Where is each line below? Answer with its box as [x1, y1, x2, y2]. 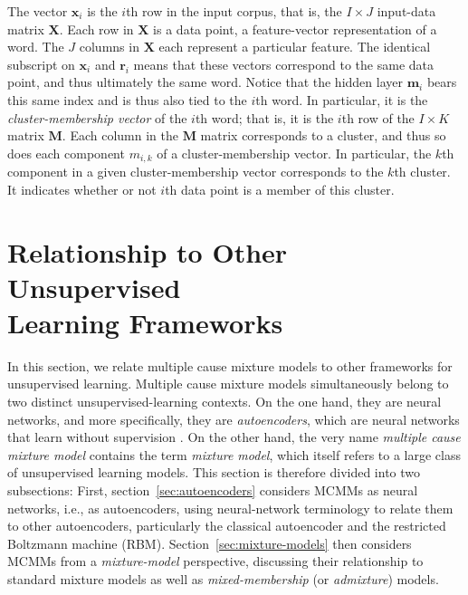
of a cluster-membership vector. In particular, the [157, 143, 432, 162]
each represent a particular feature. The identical [158, 37, 431, 56]
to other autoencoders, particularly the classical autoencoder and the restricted [7, 516, 446, 535]
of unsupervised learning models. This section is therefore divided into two [7, 463, 421, 482]
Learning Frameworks [7, 303, 283, 341]
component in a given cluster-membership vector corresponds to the [7, 162, 384, 181]
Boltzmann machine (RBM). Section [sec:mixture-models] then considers [7, 533, 412, 552]
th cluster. [394, 162, 451, 181]
